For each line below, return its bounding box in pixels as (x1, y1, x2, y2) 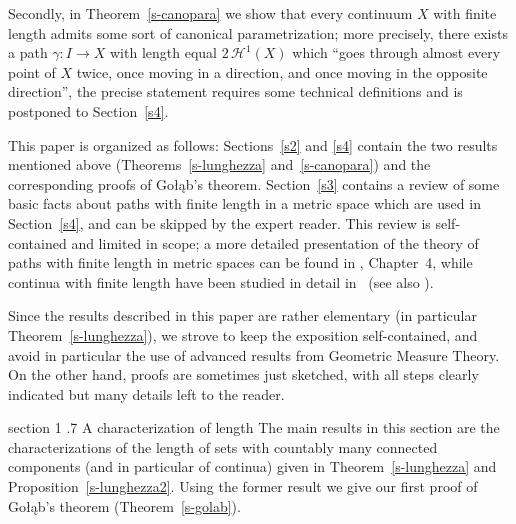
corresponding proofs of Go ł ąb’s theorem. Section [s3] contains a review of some (8, 173, 500, 194)
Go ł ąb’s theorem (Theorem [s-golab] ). (8, 495, 241, 516)
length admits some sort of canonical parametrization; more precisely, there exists (8, 22, 508, 43)
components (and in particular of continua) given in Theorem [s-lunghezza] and (8, 456, 497, 477)
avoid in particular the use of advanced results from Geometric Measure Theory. (8, 344, 500, 365)
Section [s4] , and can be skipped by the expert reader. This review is (8, 212, 431, 233)
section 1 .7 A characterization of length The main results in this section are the (8, 417, 500, 438)
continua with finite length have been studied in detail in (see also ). (8, 271, 434, 292)
